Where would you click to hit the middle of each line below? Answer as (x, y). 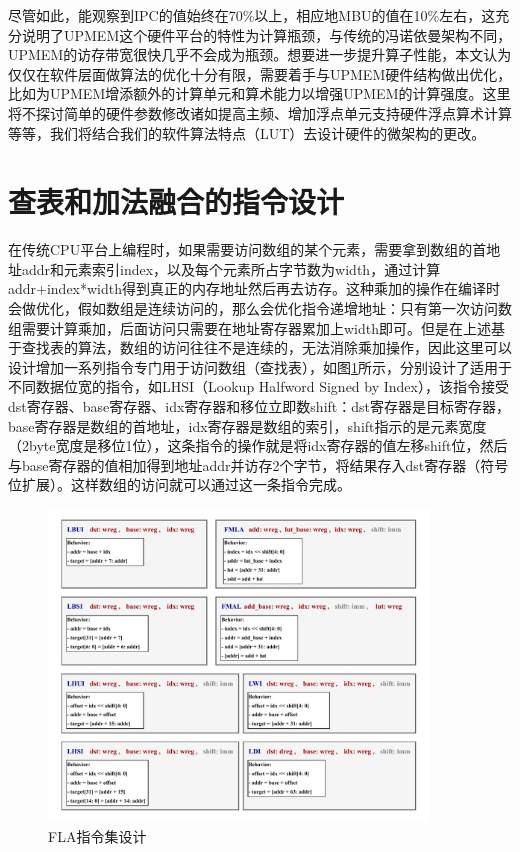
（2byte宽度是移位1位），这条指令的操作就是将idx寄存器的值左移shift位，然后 (258, 445)
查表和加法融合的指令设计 (176, 201)
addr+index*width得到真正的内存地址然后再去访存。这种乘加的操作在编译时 (254, 288)
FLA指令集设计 (97, 835)
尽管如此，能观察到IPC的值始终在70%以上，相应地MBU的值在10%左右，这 (252, 15)
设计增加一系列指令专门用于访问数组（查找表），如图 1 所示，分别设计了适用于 (260, 366)
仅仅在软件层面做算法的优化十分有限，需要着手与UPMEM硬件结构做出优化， (260, 73)
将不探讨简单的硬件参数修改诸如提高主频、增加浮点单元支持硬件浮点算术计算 (260, 112)
